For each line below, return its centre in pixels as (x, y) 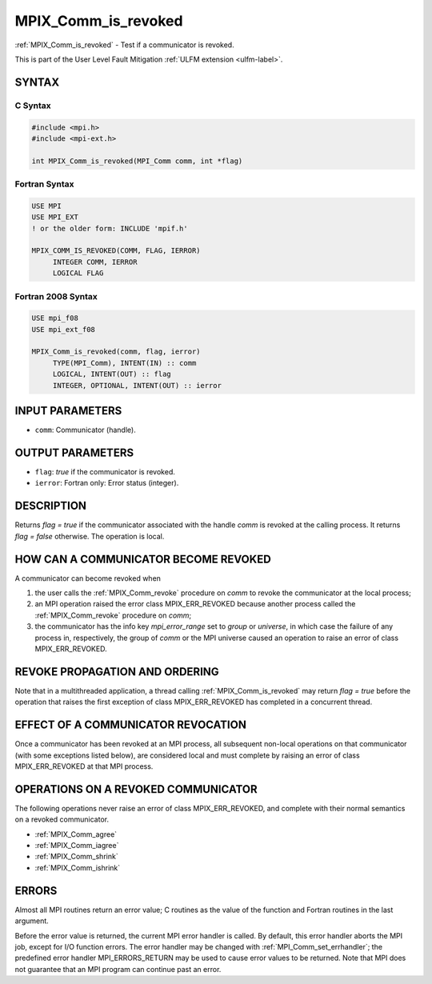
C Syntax (33, 106)
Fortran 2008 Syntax (56, 296)
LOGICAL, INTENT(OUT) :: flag (112, 374)
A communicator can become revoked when (88, 578)
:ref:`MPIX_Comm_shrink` (77, 857)
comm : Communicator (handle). (85, 430)
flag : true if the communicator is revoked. (105, 472)
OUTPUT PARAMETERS (74, 452)
